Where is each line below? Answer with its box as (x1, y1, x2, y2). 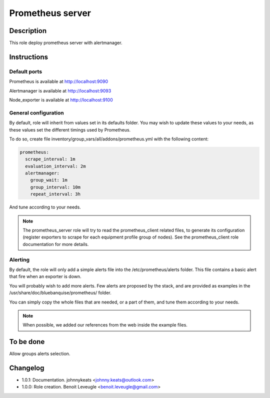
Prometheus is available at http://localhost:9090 (9, 78, 108, 84)
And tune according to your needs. (9, 204, 81, 210)
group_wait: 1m (30, 177, 67, 183)
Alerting (9, 256, 30, 263)
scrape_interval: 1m (25, 156, 75, 162)
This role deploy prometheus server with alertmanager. (9, 40, 122, 46)
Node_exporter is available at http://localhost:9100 (9, 97, 113, 102)
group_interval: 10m (30, 184, 81, 190)
